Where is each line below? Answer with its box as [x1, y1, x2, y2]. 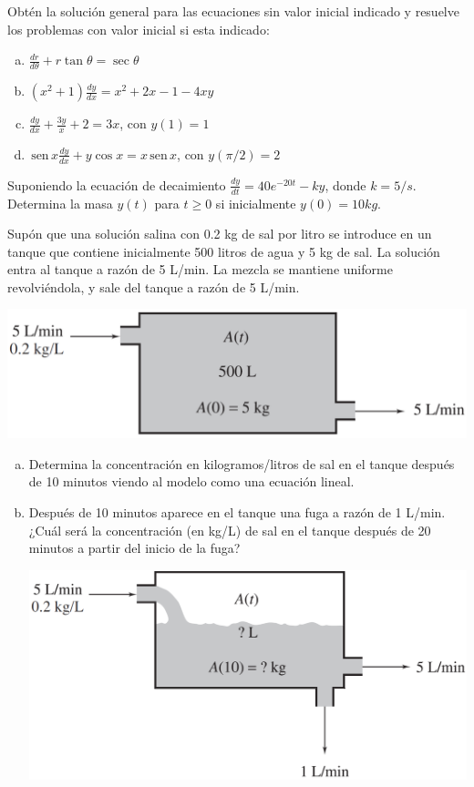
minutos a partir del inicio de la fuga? [28, 538, 241, 557]
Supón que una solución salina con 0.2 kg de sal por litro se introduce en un [7, 224, 432, 243]
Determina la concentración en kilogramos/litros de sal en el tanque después [28, 454, 455, 473]
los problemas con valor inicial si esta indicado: [7, 19, 270, 38]
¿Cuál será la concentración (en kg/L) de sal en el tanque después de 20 [28, 520, 431, 539]
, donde [325, 175, 366, 194]
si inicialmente [215, 193, 296, 212]
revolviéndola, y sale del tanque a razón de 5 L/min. [7, 277, 300, 296]
